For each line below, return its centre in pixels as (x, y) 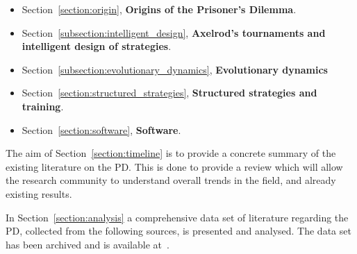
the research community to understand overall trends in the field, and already (171, 180)
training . (43, 106)
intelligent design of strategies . (97, 46)
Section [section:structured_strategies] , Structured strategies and (169, 93)
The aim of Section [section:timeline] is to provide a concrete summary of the (171, 153)
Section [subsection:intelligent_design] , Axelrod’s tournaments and (174, 32)
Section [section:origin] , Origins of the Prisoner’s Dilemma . (159, 9)
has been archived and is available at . (88, 244)
